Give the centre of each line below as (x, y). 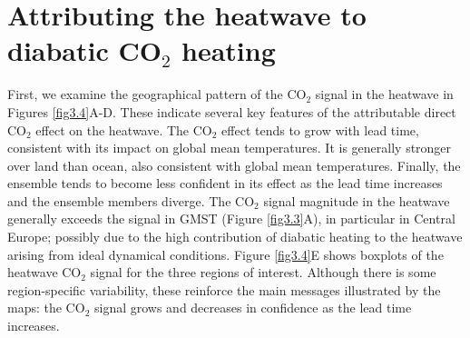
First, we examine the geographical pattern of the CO (157, 94)
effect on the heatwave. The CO (124, 129)
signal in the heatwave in (384, 94)
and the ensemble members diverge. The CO (131, 200)
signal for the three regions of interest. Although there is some (263, 272)
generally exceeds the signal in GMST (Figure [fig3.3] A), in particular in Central (231, 219)
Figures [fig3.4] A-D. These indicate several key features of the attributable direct (232, 111)
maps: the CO (46, 308)
